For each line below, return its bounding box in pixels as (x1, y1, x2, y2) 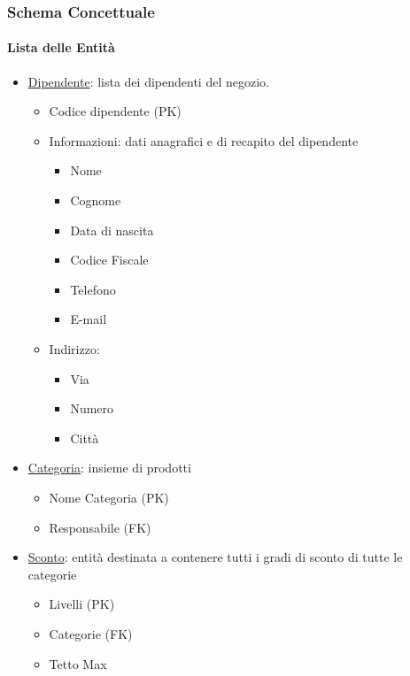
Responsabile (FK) (49, 518, 151, 536)
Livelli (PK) (49, 595, 115, 613)
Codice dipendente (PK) (49, 102, 182, 120)
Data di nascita (70, 220, 154, 239)
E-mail (70, 310, 107, 328)
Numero (70, 399, 114, 418)
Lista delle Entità (7, 38, 115, 57)
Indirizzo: (49, 339, 100, 357)
